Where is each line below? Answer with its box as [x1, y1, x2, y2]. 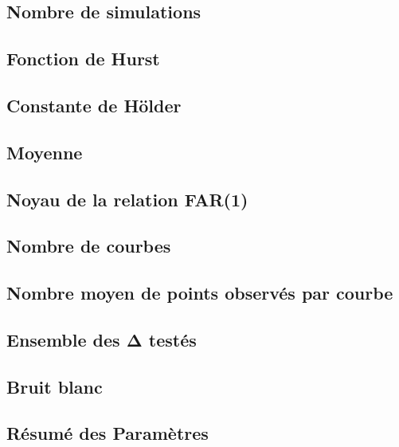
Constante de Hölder [6, 92, 182, 117]
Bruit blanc [6, 374, 103, 398]
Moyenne [6, 139, 83, 164]
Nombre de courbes [6, 233, 171, 258]
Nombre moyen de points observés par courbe [6, 280, 393, 305]
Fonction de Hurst [6, 46, 160, 71]
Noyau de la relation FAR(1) [6, 186, 248, 211]
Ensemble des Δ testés [6, 327, 197, 351]
